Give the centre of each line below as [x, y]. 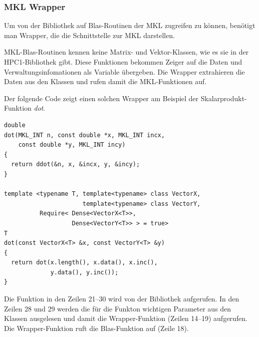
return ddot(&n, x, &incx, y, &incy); [76, 164]
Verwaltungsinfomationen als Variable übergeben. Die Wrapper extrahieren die [125, 71]
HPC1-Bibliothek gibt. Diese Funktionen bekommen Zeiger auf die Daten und [123, 62]
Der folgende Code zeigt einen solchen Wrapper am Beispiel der [101, 98]
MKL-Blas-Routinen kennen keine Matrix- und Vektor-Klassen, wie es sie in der [126, 52]
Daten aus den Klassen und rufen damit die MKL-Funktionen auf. [105, 81]
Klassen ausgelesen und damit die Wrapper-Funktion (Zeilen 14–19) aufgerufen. [126, 318]
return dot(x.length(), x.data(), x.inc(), [84, 263]
